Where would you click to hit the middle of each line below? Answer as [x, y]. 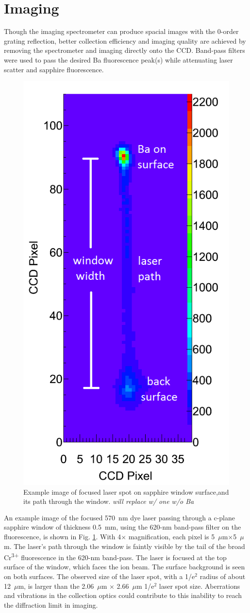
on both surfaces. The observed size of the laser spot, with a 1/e [100, 576]
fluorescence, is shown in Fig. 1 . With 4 [63, 536]
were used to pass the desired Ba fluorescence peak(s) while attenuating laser [118, 59]
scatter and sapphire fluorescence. [54, 69]
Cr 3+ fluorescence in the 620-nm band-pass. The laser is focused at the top [115, 557]
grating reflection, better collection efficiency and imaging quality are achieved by [125, 40]
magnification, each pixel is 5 [172, 536]
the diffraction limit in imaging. [51, 605]
